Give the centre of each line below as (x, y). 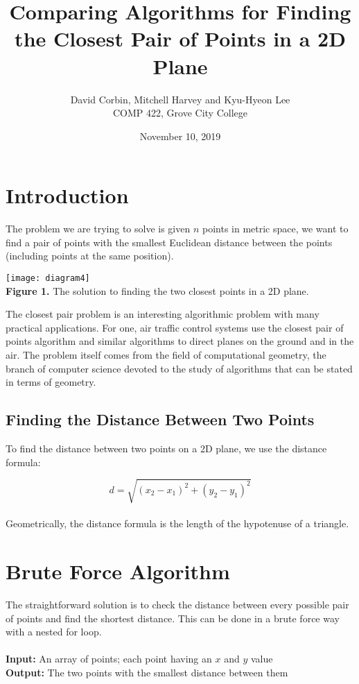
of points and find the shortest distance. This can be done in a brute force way (173, 618)
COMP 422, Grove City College (180, 113)
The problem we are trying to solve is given (98, 229)
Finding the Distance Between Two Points (160, 419)
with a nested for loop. (54, 632)
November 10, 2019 (180, 136)
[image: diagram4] (48, 278)
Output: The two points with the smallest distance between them (147, 673)
